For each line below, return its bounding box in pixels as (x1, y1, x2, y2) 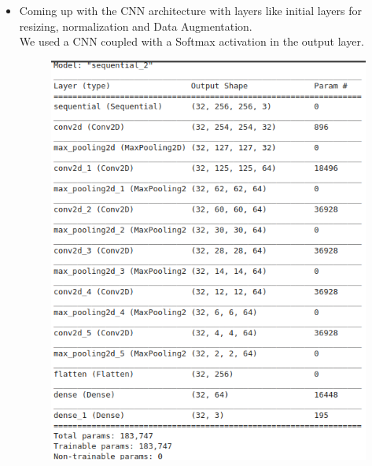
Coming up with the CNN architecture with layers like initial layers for (19, 2, 362, 18)
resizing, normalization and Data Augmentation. (19, 17, 252, 34)
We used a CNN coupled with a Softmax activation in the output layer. (19, 33, 364, 50)
